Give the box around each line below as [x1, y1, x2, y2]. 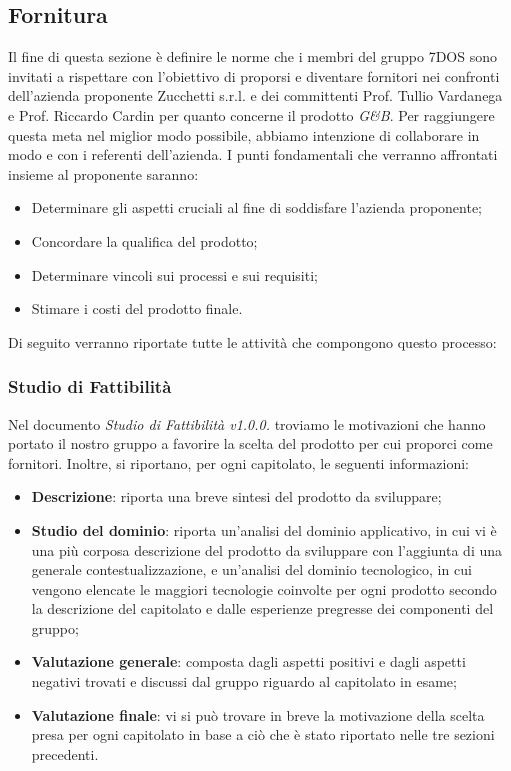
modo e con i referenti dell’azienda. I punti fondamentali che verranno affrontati [8, 144, 498, 165]
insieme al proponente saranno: [8, 163, 199, 184]
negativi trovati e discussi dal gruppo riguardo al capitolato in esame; [31, 671, 457, 692]
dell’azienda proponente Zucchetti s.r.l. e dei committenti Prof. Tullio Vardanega [8, 85, 503, 106]
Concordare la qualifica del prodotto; [31, 230, 258, 251]
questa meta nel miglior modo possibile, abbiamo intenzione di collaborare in [8, 124, 480, 145]
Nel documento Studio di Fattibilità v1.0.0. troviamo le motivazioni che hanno [8, 413, 486, 434]
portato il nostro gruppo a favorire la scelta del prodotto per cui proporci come [8, 433, 493, 454]
